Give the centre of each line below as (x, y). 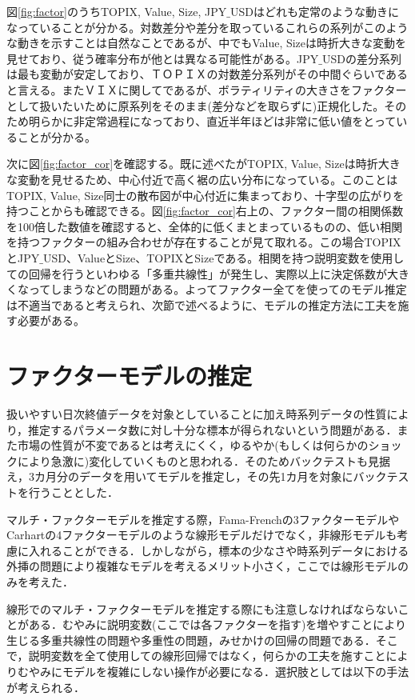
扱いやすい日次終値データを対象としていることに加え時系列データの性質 (197, 414)
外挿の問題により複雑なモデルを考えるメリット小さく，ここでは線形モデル (202, 566)
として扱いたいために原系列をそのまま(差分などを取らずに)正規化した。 (196, 105)
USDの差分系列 (361, 58)
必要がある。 (51, 320)
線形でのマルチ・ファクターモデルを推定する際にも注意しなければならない (202, 608)
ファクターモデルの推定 (129, 376)
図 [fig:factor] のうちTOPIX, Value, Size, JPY (117, 11)
